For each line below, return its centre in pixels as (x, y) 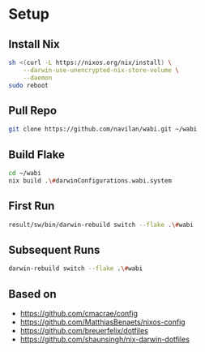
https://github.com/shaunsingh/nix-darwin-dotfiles (105, 339)
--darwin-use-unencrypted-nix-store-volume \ (101, 70)
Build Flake (36, 155)
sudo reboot (28, 85)
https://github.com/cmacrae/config (79, 313)
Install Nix (34, 44)
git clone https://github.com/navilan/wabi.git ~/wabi (103, 129)
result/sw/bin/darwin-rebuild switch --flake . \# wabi (101, 225)
